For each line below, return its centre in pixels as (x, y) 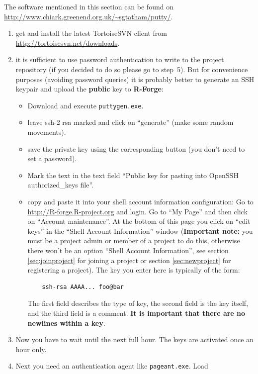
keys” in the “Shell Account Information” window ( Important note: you (140, 231)
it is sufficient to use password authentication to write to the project (120, 59)
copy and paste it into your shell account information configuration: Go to (140, 201)
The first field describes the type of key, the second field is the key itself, (138, 303)
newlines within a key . (66, 323)
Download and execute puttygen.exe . (86, 105)
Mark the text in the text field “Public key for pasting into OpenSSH (133, 175)
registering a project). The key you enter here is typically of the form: (134, 270)
